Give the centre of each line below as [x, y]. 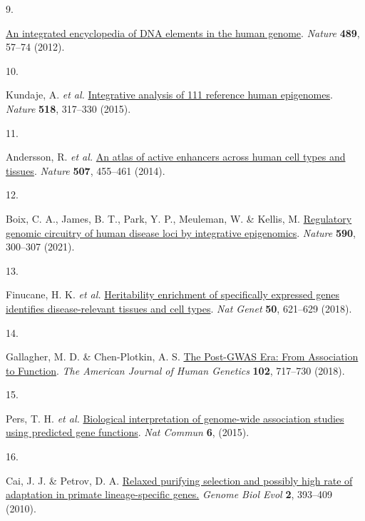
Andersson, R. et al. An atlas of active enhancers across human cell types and [176, 157]
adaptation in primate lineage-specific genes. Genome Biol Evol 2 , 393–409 [169, 494]
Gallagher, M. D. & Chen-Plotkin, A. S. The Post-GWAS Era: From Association [182, 356]
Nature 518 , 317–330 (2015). [68, 108]
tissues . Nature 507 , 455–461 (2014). [86, 170]
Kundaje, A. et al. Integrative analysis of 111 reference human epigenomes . [169, 95]
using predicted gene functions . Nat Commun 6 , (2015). [128, 432]
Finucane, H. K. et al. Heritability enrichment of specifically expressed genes [173, 294]
